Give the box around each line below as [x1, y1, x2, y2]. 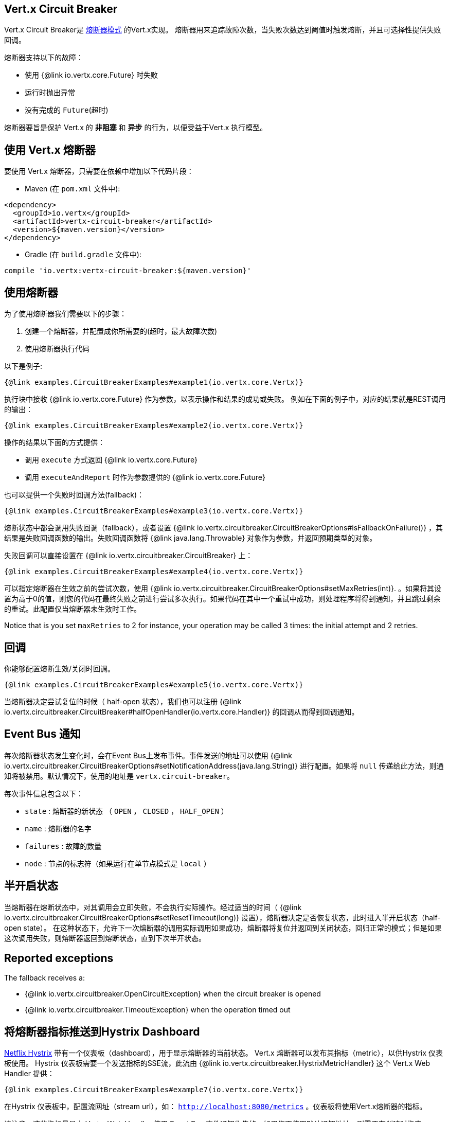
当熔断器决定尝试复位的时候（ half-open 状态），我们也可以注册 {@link [4, 697, 242, 706]
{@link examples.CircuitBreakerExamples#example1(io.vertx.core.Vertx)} [4, 378, 303, 387]
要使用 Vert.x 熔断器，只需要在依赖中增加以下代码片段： [4, 167, 194, 176]
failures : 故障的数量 [25, 841, 102, 850]
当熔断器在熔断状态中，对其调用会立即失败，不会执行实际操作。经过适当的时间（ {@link [4, 902, 302, 912]
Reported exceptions [4, 952, 114, 965]
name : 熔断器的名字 [25, 824, 92, 833]
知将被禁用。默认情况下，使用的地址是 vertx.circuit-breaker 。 [4, 771, 234, 780]
